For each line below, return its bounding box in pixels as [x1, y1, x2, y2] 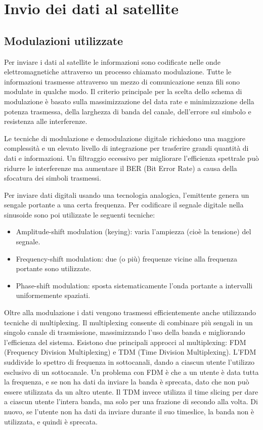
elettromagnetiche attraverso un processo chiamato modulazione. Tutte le [4, 66, 232, 77]
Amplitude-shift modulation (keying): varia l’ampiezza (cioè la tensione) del [16, 226, 251, 237]
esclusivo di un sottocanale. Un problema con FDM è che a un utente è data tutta [4, 366, 259, 377]
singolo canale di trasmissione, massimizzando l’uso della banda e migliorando [4, 327, 245, 337]
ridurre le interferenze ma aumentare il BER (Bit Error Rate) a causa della [4, 162, 237, 173]
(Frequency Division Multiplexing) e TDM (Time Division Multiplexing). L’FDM [4, 347, 256, 357]
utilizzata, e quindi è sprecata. [4, 416, 98, 426]
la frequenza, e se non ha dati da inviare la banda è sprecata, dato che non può [4, 376, 249, 387]
